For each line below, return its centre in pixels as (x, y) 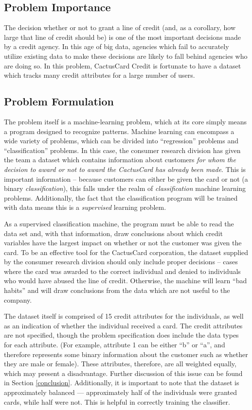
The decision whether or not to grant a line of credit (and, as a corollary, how (120, 27)
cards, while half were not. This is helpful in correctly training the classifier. (117, 401)
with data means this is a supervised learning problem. (85, 207)
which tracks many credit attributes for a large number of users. (99, 75)
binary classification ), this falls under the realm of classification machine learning (125, 188)
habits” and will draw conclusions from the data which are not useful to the (117, 290)
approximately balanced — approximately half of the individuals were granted (121, 392)
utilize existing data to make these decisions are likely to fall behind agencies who (126, 56)
